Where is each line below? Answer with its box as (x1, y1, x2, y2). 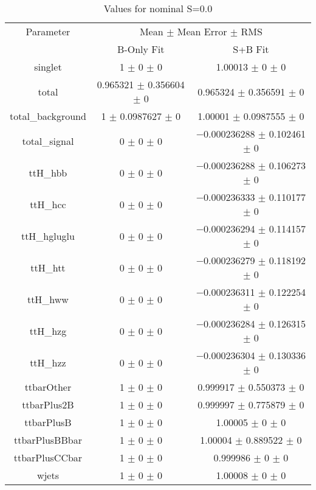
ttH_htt (30, 260, 66, 275)
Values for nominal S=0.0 (103, 1, 213, 15)
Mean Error (177, 24, 227, 38)
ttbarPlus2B (22, 397, 74, 411)
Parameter (26, 24, 70, 38)
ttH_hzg (29, 323, 67, 338)
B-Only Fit (117, 42, 165, 56)
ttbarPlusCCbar (13, 450, 83, 464)
